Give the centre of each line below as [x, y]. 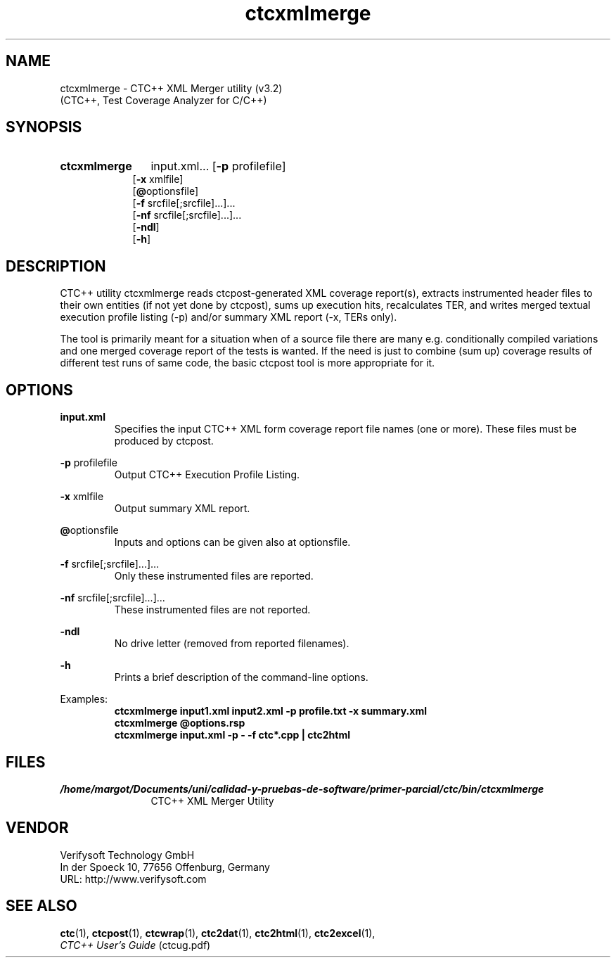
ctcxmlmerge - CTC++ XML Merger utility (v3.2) [171, 88]
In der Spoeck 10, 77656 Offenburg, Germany [165, 867]
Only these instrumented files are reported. [214, 576]
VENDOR [37, 828]
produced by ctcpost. [164, 441]
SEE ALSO [41, 906]
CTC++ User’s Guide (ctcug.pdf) [135, 945]
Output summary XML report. [182, 509]
